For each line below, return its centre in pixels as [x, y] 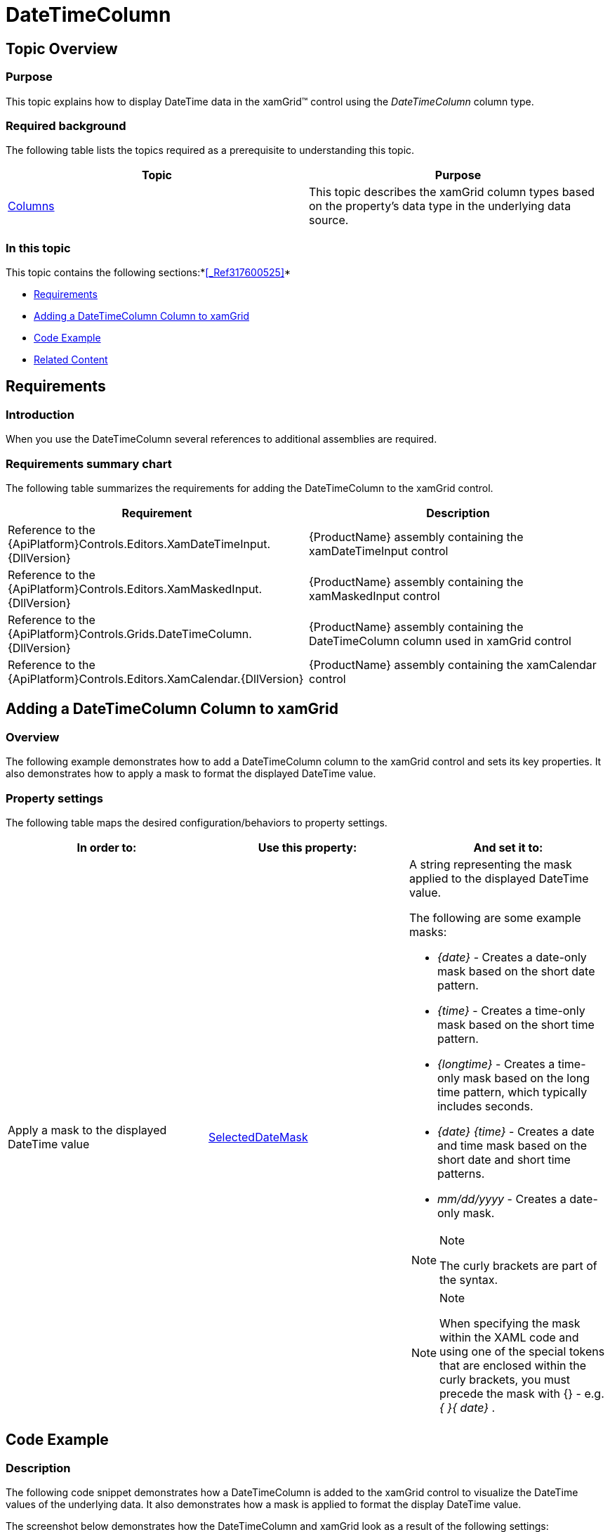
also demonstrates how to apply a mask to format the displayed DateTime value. [191, 774]
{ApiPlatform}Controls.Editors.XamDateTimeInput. [139, 544]
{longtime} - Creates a [496, 1064]
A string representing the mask [490, 864]
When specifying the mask [510, 1323]
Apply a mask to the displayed [87, 1130]
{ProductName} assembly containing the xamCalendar [453, 665]
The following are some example [495, 917]
